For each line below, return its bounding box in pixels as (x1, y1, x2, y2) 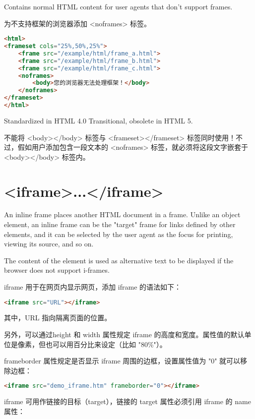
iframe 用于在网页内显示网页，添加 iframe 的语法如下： (4, 282, 182, 292)
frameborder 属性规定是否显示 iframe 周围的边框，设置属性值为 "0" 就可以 (4, 356, 241, 366)
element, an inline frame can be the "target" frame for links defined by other (4, 219, 236, 230)
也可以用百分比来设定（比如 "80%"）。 (45, 339, 167, 349)
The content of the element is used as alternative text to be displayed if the (4, 255, 234, 265)
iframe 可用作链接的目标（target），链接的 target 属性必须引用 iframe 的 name (4, 396, 251, 407)
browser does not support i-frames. (4, 265, 110, 275)
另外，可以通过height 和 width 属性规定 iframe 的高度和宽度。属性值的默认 (4, 329, 245, 340)
